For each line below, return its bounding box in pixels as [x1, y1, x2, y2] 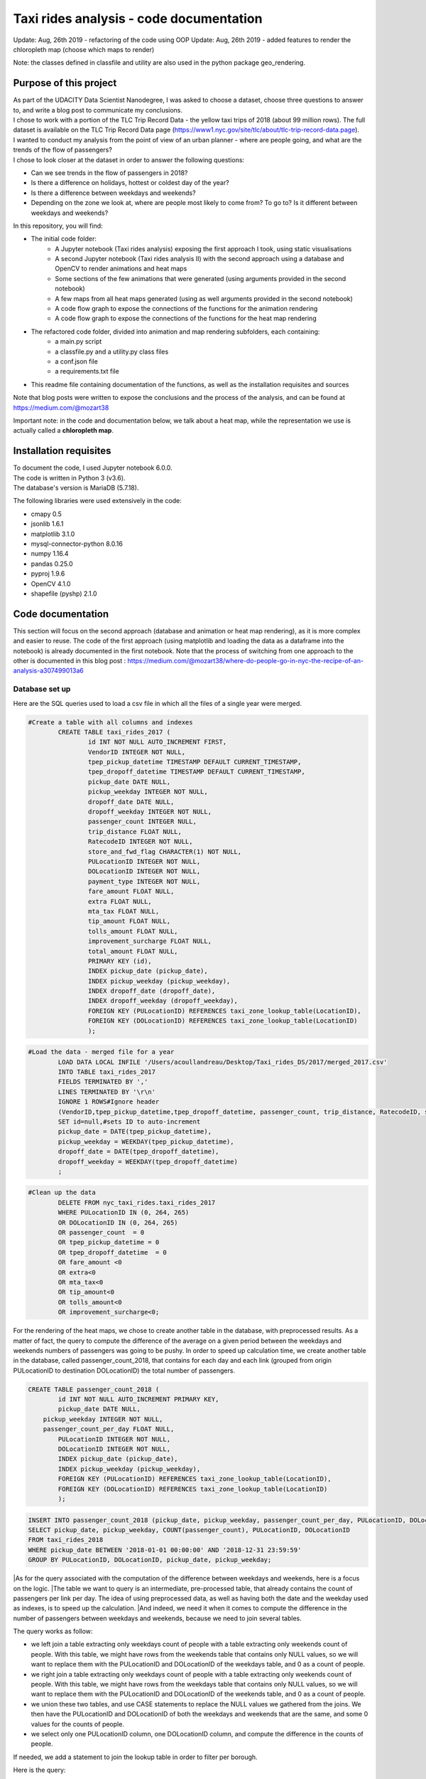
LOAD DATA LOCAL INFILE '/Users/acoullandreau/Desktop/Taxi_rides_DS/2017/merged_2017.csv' [58, 1057, 388, 1066]
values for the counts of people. [31, 1719, 124, 1728]
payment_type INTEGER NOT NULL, [87, 877, 201, 885]
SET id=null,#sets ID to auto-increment [58, 1117, 201, 1126]
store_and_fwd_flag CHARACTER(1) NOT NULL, [87, 848, 242, 855]
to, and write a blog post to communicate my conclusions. [13, 105, 183, 114]
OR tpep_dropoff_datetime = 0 [58, 1248, 167, 1256]
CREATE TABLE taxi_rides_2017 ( [58, 728, 170, 736]
